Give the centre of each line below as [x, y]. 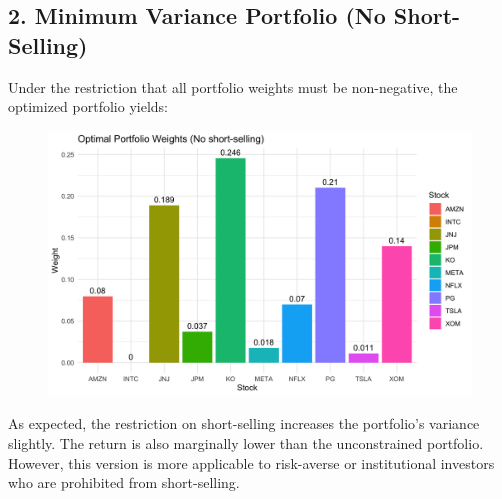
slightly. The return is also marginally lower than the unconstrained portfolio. [246, 442]
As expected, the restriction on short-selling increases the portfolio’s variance [244, 423]
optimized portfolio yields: [88, 106]
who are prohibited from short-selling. [124, 482]
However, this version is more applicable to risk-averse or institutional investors [251, 462]
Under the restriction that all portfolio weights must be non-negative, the [233, 86]
